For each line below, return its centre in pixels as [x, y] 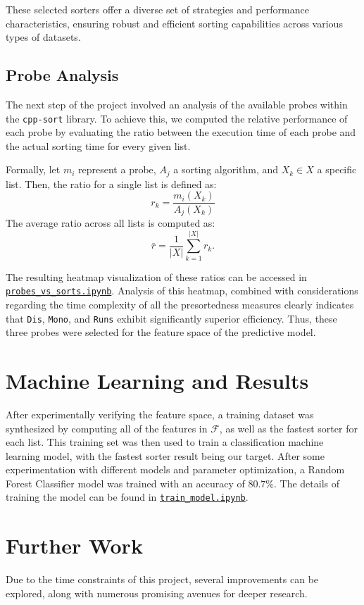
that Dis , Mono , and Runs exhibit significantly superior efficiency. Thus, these [171, 318]
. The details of [307, 483]
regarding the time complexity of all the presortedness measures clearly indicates [180, 304]
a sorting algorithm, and [226, 169]
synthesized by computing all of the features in [107, 428]
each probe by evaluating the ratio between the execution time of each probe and [181, 132]
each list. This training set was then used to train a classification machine [165, 442]
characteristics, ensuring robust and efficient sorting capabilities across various [174, 23]
